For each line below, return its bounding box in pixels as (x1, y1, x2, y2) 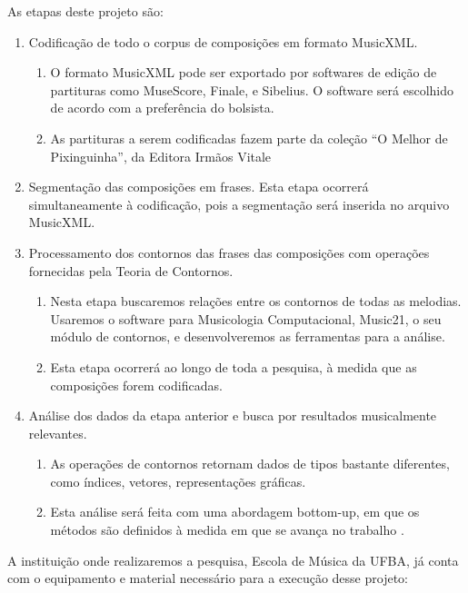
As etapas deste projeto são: (7, 2, 164, 20)
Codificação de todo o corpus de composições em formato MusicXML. (28, 32, 418, 51)
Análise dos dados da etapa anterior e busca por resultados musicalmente (28, 406, 437, 425)
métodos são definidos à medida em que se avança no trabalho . (50, 520, 404, 539)
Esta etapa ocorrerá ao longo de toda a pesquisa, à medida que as (50, 357, 417, 376)
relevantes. (28, 423, 87, 442)
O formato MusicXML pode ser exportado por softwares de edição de (50, 63, 437, 82)
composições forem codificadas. (50, 375, 223, 394)
